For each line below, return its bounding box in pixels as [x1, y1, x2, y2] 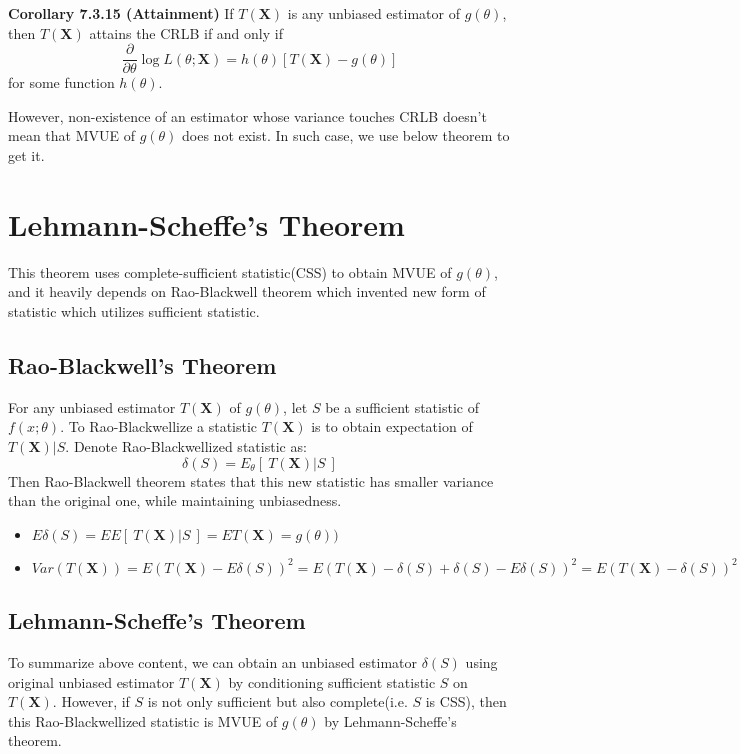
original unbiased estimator [8, 671, 175, 692]
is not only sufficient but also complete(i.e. [147, 691, 408, 712]
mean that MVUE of [8, 125, 135, 146]
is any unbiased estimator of [287, 3, 460, 23]
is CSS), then [425, 691, 507, 712]
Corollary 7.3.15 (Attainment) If [8, 3, 234, 23]
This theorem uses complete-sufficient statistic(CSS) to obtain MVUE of [8, 261, 452, 282]
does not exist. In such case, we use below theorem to [182, 125, 510, 146]
